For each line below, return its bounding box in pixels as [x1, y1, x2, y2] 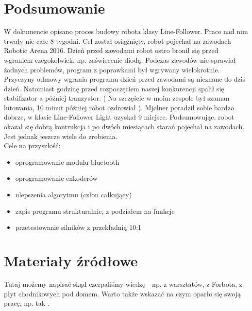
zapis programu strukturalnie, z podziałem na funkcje [15, 206, 175, 216]
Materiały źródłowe [4, 251, 138, 270]
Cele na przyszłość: [4, 140, 61, 151]
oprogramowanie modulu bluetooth [15, 156, 119, 167]
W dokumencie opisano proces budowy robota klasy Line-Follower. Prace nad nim [4, 26, 248, 36]
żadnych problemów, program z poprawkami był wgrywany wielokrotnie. [4, 64, 220, 74]
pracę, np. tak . [4, 298, 50, 308]
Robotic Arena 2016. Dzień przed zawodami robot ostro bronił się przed [4, 45, 218, 55]
